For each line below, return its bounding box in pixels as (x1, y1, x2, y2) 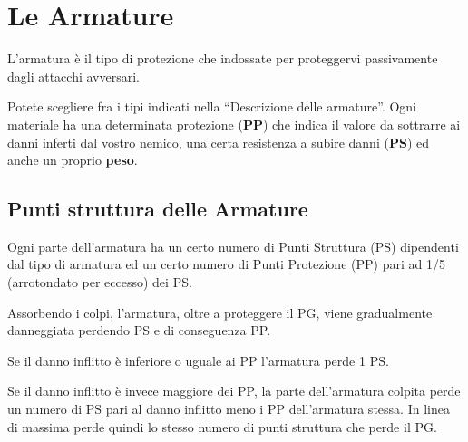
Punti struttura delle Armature (7, 195, 308, 223)
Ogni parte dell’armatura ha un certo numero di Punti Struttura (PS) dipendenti (7, 236, 459, 255)
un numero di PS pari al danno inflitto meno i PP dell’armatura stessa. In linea (7, 399, 450, 418)
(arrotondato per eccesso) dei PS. (7, 273, 192, 292)
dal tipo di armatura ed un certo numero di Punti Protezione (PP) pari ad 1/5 (7, 255, 445, 274)
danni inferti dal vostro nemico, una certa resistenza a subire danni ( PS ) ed (7, 132, 429, 151)
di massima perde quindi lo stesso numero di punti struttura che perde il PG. (7, 417, 437, 436)
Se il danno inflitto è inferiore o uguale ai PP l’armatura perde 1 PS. (7, 351, 389, 370)
